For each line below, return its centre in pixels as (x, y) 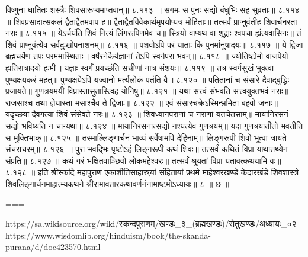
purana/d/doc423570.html (53, 247)
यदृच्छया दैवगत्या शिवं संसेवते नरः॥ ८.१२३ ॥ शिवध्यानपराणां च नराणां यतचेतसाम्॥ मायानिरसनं (147, 114)
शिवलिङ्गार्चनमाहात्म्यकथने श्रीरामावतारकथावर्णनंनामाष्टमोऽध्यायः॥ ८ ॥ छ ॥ (118, 183)
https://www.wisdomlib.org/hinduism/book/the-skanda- (108, 235)
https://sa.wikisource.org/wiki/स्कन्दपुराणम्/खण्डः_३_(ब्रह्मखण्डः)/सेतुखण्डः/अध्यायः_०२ (151, 224)
